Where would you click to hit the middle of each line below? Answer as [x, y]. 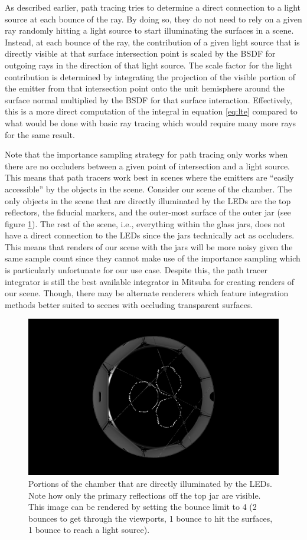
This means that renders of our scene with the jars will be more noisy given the [149, 246]
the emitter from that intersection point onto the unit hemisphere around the [145, 88]
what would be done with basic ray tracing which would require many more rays [151, 122]
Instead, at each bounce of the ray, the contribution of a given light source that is [152, 42]
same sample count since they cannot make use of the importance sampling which [153, 258]
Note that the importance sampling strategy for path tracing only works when [146, 154]
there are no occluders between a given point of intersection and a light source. [148, 166]
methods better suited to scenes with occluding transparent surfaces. [129, 304]
